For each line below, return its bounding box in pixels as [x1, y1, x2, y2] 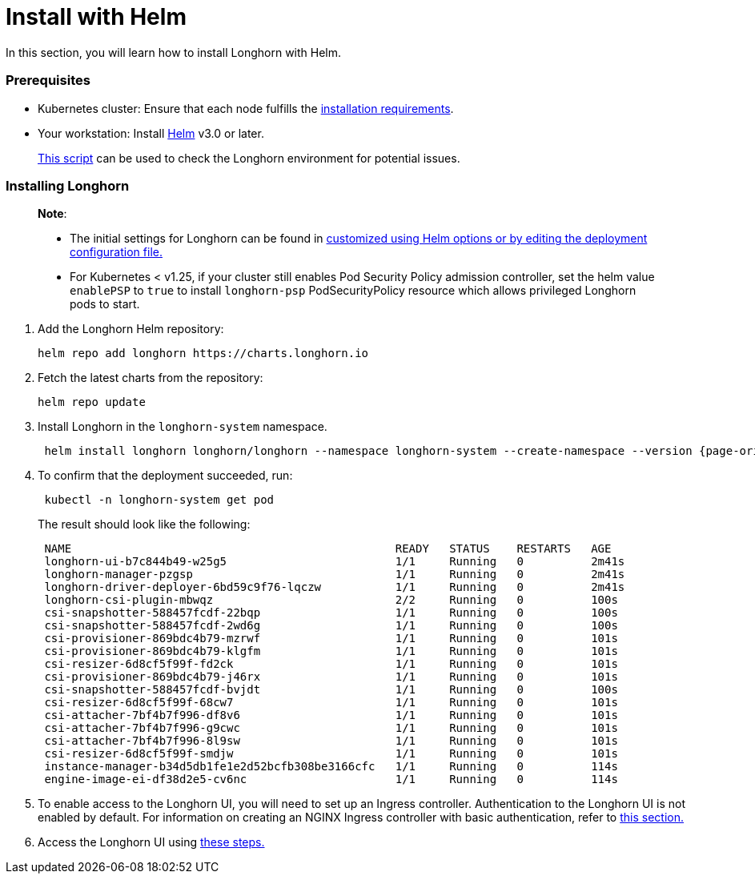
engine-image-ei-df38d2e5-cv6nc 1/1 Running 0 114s [44, 773, 618, 786]
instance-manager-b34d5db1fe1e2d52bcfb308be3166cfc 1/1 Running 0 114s [44, 760, 618, 774]
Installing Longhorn [6, 177, 130, 194]
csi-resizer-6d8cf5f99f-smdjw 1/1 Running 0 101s [44, 747, 618, 761]
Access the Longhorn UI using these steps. [38, 835, 265, 850]
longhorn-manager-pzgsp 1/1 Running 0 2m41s [44, 568, 625, 581]
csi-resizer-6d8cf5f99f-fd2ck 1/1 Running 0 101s [44, 657, 618, 671]
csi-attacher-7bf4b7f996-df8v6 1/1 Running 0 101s [44, 709, 618, 722]
